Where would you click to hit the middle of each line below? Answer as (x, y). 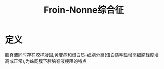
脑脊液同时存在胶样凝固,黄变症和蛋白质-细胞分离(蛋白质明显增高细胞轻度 (80, 55)
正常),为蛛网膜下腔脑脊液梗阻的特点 (50, 61)
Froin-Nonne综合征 (84, 10)
